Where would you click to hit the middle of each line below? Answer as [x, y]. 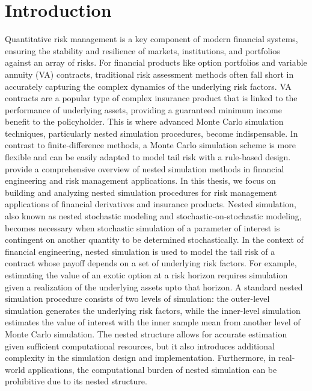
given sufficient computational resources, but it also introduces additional [140, 346]
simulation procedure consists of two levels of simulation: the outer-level [137, 299]
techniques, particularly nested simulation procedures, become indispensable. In [151, 133]
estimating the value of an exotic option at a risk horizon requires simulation [146, 275]
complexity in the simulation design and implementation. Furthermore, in [140, 358]
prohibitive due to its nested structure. [76, 381]
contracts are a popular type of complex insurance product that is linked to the [151, 98]
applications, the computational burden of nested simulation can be [152, 369]
